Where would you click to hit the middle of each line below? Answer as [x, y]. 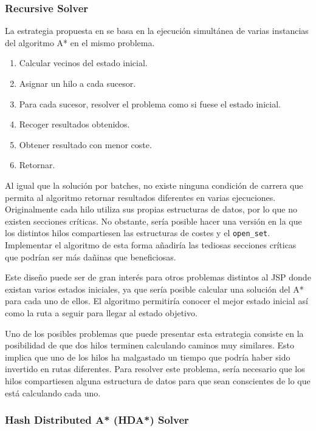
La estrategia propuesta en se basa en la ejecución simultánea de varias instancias [157, 31]
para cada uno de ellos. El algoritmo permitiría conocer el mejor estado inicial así [156, 301]
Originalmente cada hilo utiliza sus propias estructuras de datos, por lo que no [151, 209]
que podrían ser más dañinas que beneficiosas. [91, 256]
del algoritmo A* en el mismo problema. [80, 42]
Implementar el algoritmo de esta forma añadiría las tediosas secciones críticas [151, 245]
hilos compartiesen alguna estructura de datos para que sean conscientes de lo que [158, 380]
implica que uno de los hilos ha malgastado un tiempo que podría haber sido [148, 357]
